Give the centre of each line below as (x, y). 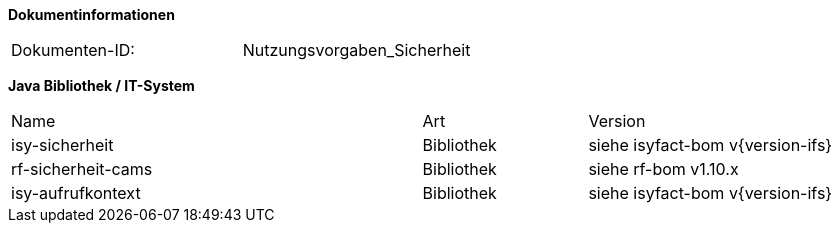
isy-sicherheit (62, 145)
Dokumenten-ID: (73, 50)
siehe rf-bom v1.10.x (663, 169)
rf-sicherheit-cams (82, 169)
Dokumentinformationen (91, 14)
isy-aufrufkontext (76, 193)
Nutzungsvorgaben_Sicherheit (356, 50)
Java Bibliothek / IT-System (101, 85)
